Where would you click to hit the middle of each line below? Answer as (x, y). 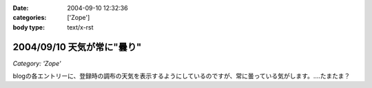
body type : (29, 27)
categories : (30, 18)
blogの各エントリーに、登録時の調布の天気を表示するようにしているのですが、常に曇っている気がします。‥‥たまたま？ (182, 76)
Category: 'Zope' (37, 63)
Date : (21, 8)
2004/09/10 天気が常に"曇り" (77, 47)
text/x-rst (80, 27)
